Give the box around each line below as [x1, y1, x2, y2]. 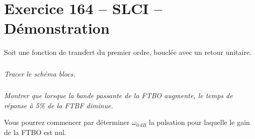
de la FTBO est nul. [4, 127, 66, 137]
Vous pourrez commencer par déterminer [4, 117, 130, 127]
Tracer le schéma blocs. [4, 68, 75, 79]
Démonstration [4, 18, 110, 38]
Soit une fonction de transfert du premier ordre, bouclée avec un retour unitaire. [4, 47, 252, 57]
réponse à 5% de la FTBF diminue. [4, 100, 113, 110]
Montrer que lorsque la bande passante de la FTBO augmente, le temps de [4, 90, 233, 101]
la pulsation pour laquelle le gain [149, 117, 250, 127]
